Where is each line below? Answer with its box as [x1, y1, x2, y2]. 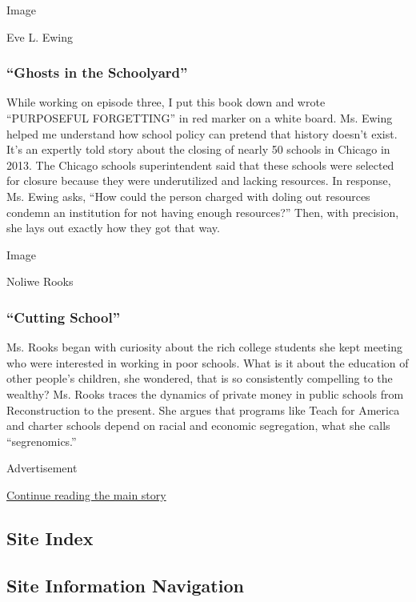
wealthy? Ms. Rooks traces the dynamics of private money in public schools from [6, 385, 404, 402]
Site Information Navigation [6, 572, 244, 597]
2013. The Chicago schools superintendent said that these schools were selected [6, 156, 394, 173]
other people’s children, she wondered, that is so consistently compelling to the [6, 370, 393, 387]
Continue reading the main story [6, 486, 166, 503]
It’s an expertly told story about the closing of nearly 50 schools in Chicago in [6, 141, 390, 158]
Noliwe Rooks [6, 273, 74, 290]
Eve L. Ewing [6, 28, 74, 45]
